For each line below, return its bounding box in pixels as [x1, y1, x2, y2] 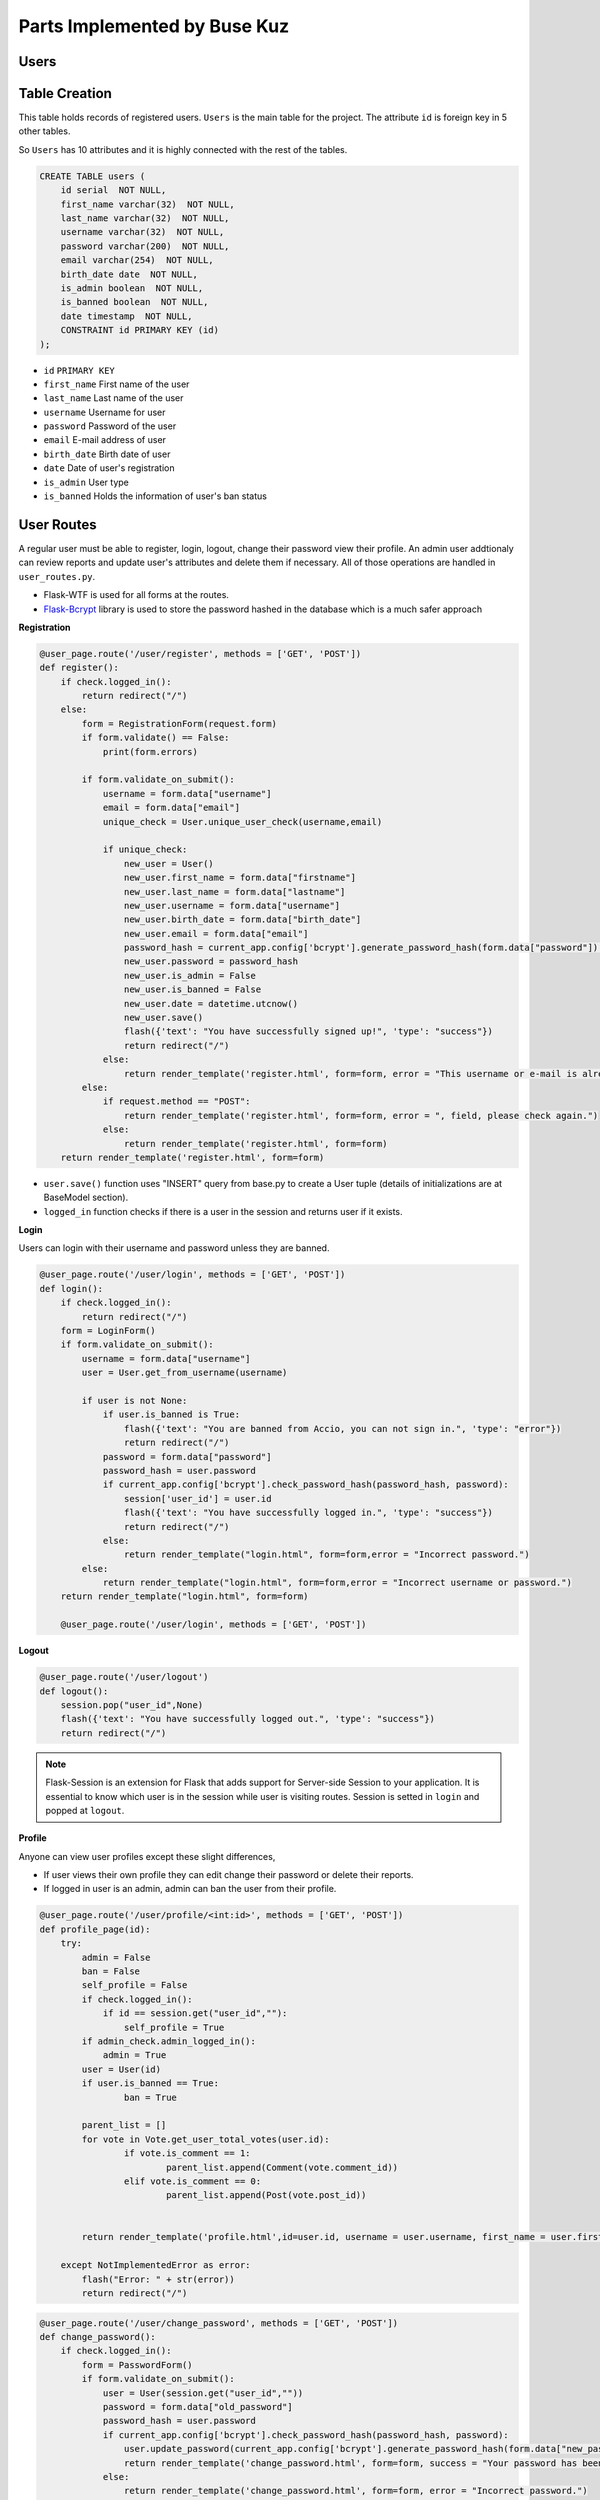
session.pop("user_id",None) [60, 1699, 204, 1710]
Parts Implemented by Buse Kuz [18, 15, 290, 37]
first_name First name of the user [43, 378, 190, 390]
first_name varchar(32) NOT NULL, [60, 198, 235, 210]
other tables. [18, 125, 71, 137]
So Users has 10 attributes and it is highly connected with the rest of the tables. [18, 143, 348, 155]
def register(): [39, 662, 120, 674]
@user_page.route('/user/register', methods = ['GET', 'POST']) [39, 648, 362, 659]
